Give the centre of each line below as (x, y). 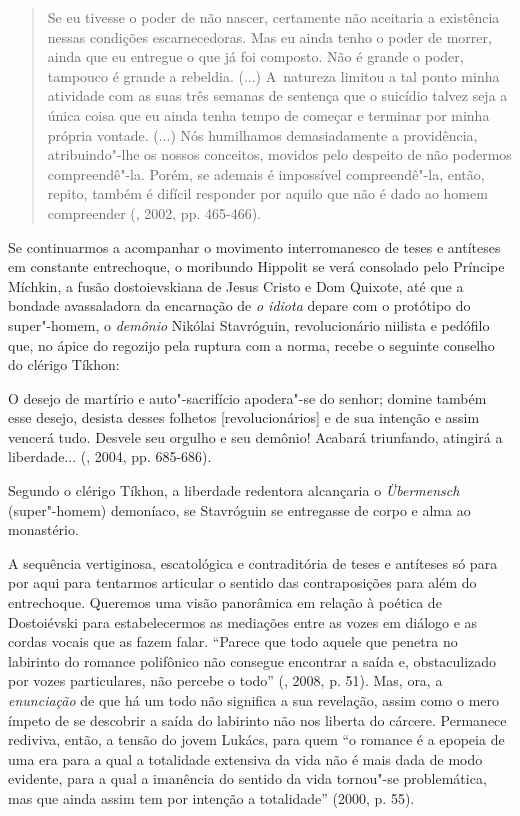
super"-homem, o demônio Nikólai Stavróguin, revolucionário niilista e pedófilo (249, 324)
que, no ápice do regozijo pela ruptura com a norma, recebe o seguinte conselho (251, 344)
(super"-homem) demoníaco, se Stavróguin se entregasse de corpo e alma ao (239, 509)
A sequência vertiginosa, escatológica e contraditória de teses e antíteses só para (253, 562)
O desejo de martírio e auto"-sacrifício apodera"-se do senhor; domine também (247, 397)
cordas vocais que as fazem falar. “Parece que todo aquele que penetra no (233, 641)
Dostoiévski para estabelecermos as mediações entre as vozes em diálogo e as (243, 621)
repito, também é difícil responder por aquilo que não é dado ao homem (267, 193)
